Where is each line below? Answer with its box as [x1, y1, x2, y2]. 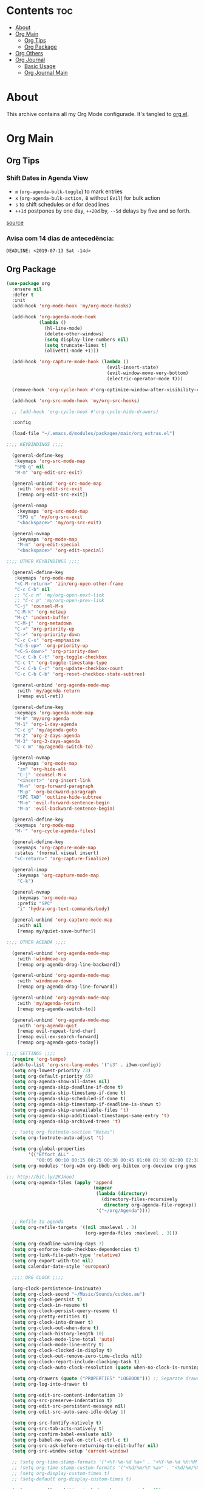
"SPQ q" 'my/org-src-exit [17, 514, 83, 520]
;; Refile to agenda [12, 1219, 64, 1225]
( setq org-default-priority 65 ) [12, 1073, 94, 1079]
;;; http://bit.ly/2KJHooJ [6, 1174, 75, 1180]
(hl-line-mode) [44, 325, 83, 331]
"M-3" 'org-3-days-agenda [14, 738, 80, 744]
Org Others [15, 49, 44, 56]
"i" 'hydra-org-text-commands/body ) [17, 906, 110, 912]
